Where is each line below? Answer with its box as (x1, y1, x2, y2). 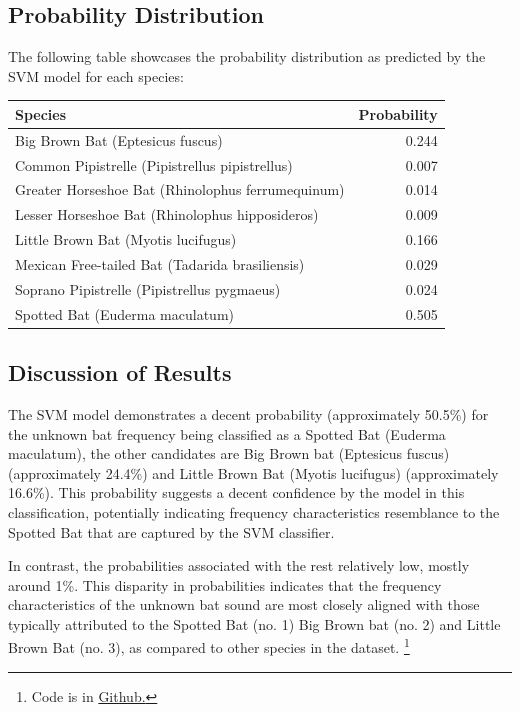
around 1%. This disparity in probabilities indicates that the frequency (8, 574, 442, 595)
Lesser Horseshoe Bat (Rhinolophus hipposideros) (15, 204, 319, 225)
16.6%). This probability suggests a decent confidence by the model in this (8, 482, 465, 503)
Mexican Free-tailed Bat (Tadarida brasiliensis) (15, 253, 305, 274)
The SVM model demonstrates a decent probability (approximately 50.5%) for (8, 403, 489, 424)
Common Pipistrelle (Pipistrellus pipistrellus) (15, 154, 293, 175)
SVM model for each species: (8, 65, 184, 86)
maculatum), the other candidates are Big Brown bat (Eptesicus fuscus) (8, 443, 450, 464)
